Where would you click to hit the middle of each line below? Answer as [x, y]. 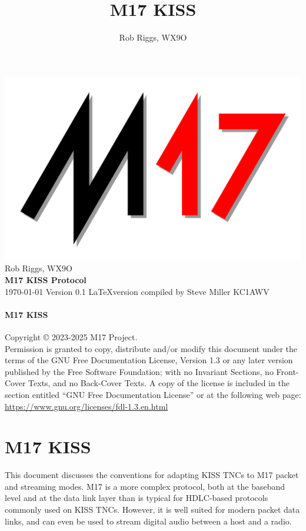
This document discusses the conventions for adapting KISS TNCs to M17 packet [152, 475]
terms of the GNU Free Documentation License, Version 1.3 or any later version [149, 360]
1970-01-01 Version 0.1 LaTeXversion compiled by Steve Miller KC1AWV [137, 291]
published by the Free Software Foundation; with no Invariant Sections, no [139, 371]
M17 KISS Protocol [46, 279]
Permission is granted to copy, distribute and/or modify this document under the [151, 348]
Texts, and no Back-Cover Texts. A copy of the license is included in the [159, 383]
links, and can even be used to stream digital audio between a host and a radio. [148, 521]
